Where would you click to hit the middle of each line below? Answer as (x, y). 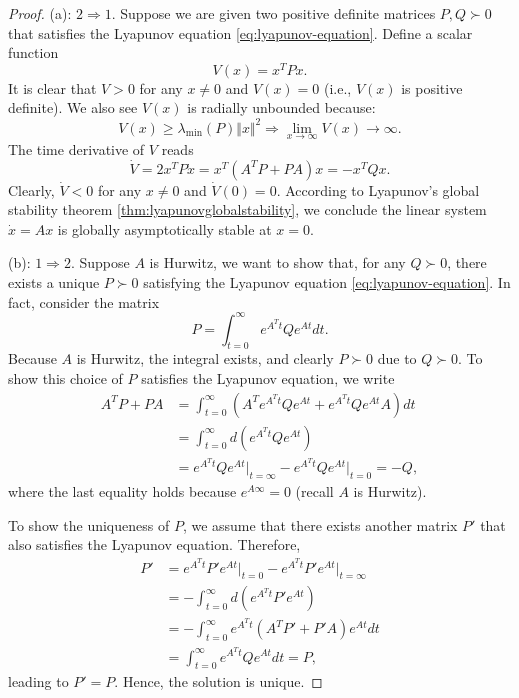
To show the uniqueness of (89, 524)
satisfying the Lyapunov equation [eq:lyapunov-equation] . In (327, 281)
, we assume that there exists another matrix (320, 524)
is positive (432, 87)
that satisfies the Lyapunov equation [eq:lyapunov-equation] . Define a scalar (240, 32)
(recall (314, 491)
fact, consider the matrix (84, 301)
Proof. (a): (40, 13)
